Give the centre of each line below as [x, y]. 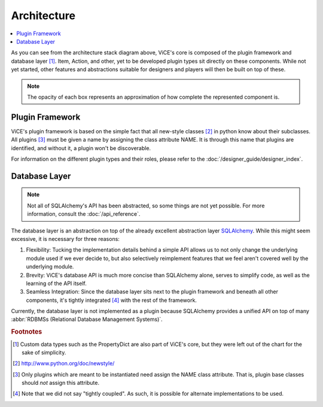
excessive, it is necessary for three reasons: [65, 238]
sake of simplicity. [44, 352]
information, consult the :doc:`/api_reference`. [84, 214]
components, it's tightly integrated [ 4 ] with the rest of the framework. [112, 300]
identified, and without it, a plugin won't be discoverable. [81, 148]
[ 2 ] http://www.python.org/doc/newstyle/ [64, 363]
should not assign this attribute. [61, 383]
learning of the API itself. [56, 283]
